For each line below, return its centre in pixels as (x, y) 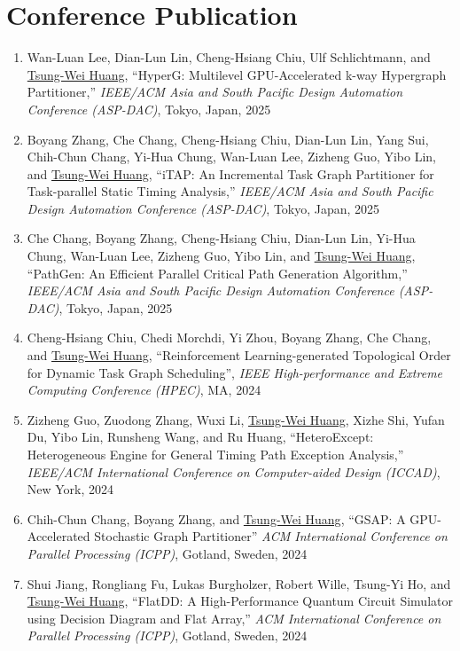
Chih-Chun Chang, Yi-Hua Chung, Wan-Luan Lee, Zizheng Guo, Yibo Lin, (231, 157)
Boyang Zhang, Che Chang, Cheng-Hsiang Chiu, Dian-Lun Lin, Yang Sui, (228, 139)
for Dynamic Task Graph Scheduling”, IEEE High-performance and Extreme (235, 372)
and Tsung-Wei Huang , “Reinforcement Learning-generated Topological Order (239, 355)
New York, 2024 (70, 489)
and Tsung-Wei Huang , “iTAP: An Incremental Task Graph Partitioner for (230, 173)
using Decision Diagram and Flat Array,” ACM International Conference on (234, 618)
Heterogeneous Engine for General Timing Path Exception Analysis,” (215, 454)
